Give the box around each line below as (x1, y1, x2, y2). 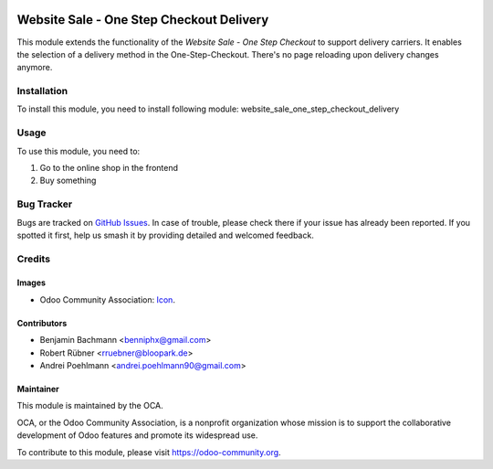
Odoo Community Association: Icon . (39, 293, 175, 305)
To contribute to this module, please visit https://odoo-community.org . (16, 446, 282, 457)
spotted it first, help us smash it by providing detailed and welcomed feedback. (16, 229, 314, 240)
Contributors (16, 317, 68, 328)
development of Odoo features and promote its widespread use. (16, 430, 258, 441)
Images (16, 277, 46, 288)
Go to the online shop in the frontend (39, 162, 178, 173)
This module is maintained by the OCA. (16, 400, 163, 411)
